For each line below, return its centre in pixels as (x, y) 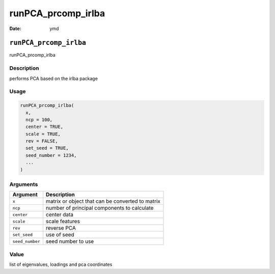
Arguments (24, 184)
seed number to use (70, 241)
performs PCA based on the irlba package (53, 78)
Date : (15, 29)
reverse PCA (61, 228)
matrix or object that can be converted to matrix (103, 201)
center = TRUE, (45, 127)
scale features (63, 222)
